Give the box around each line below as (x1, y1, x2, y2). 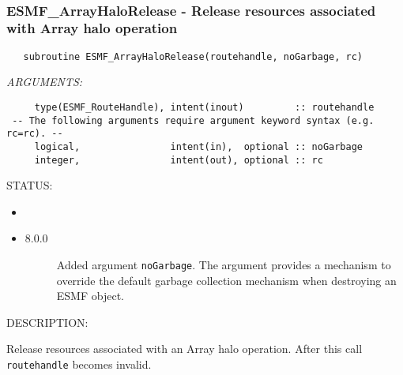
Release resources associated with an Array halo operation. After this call (6, 340, 363, 357)
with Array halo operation (6, 18, 178, 38)
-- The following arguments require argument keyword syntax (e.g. (12, 114, 375, 126)
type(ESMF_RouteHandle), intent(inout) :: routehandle (34, 101, 375, 113)
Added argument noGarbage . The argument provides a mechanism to (56, 257, 391, 273)
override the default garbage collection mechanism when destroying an (56, 272, 397, 288)
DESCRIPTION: (6, 313, 89, 330)
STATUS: (6, 177, 53, 193)
